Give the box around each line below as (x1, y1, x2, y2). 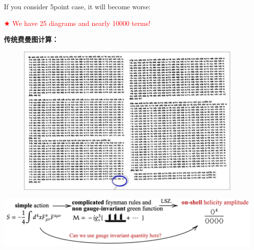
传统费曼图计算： (4, 34, 59, 44)
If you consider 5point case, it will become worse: (4, 1, 151, 11)
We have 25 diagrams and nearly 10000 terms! (12, 18, 150, 28)
